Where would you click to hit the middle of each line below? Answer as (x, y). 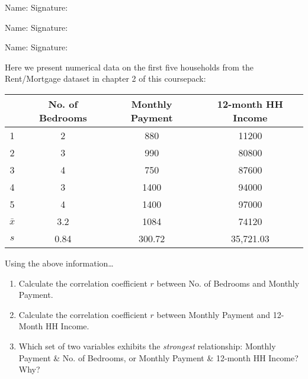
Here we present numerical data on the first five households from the (129, 67)
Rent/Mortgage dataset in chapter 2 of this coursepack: (105, 78)
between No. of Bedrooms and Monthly (228, 283)
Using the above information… (59, 263)
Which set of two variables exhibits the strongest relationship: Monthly (147, 346)
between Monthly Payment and (214, 314)
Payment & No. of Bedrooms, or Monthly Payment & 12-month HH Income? (158, 357)
